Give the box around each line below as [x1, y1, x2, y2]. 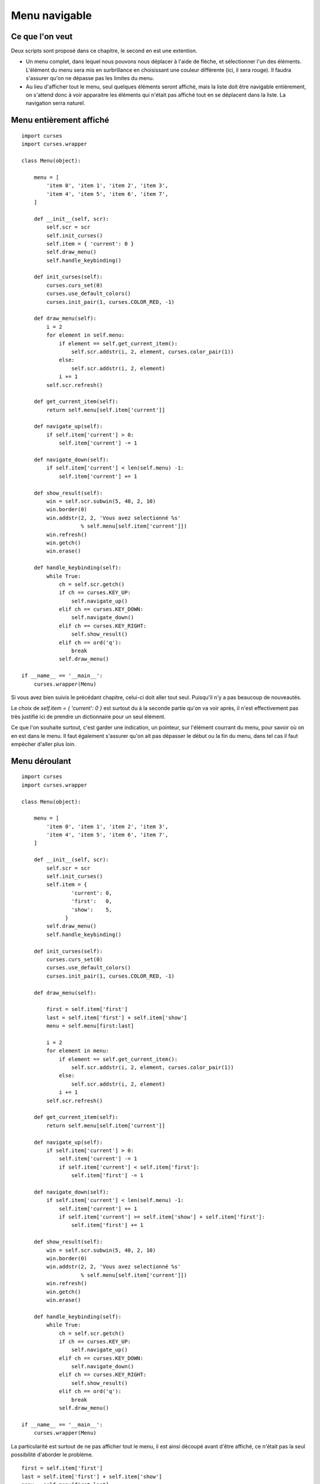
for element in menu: [46, 1048, 110, 1054]
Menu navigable [11, 9, 92, 22]
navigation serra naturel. [25, 100, 85, 107]
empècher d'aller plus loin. [11, 740, 76, 747]
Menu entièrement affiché [11, 115, 110, 125]
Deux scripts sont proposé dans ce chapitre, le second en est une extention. [11, 47, 198, 55]
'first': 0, [71, 898, 113, 905]
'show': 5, [71, 906, 113, 913]
